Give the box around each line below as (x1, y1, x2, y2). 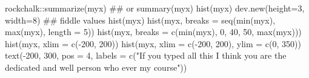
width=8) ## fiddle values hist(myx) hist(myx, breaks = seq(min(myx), (5, 13, 276, 26)
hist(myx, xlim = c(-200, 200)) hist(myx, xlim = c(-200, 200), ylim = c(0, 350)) (5, 37, 301, 50)
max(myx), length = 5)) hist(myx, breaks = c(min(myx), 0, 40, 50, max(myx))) (5, 25, 302, 38)
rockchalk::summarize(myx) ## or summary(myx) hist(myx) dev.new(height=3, (5, 2, 305, 14)
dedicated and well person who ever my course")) (5, 60, 187, 73)
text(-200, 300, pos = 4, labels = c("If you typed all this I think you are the (5, 49, 287, 62)
